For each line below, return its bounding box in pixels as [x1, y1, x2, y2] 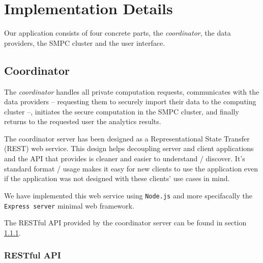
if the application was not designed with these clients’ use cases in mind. [4, 173, 230, 184]
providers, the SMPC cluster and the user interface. [4, 37, 165, 48]
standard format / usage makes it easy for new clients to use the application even [4, 163, 258, 173]
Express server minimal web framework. [4, 200, 134, 211]
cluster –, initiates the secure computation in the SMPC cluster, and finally [4, 106, 239, 116]
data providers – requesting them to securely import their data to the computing [4, 96, 256, 107]
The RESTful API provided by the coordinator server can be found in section [4, 217, 247, 228]
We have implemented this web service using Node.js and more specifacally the [4, 190, 252, 200]
